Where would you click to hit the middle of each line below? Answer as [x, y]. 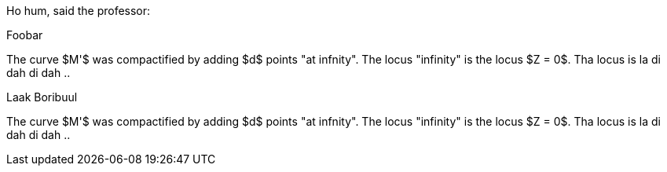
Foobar [25, 35]
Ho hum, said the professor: [79, 11]
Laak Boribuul [42, 97]
